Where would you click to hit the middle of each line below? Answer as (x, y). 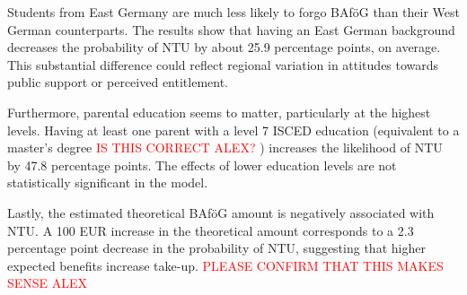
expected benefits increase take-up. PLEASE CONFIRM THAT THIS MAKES (225, 265)
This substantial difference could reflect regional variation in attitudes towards (223, 64)
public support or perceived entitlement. (118, 82)
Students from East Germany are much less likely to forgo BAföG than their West (233, 12)
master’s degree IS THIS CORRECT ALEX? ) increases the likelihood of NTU (225, 147)
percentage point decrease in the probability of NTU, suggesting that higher (216, 248)
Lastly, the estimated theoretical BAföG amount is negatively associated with (221, 212)
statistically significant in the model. (108, 182)
